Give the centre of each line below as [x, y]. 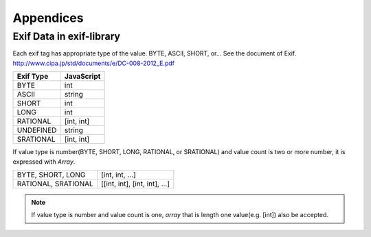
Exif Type [33, 77]
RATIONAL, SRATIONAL [55, 184]
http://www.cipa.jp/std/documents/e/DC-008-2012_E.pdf [94, 63]
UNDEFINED [37, 130]
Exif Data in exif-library [66, 36]
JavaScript [82, 77]
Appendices [48, 18]
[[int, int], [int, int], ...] [135, 184]
